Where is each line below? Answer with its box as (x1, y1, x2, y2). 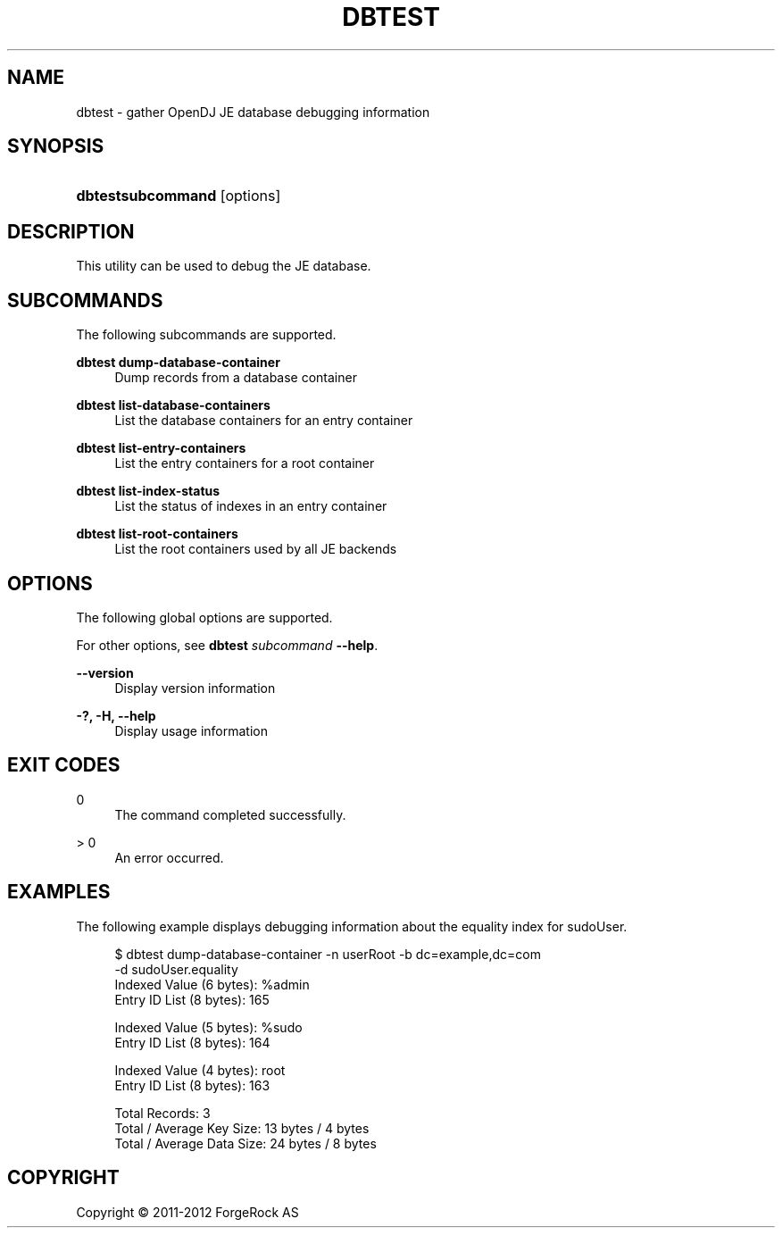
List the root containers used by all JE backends (114, 541, 397, 557)
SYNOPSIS (7, 135, 104, 158)
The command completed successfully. (114, 806, 346, 822)
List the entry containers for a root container (114, 455, 375, 471)
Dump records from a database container (114, 370, 357, 386)
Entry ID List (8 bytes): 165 (114, 991, 270, 1007)
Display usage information (114, 722, 268, 738)
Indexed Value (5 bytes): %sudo (114, 1019, 303, 1035)
